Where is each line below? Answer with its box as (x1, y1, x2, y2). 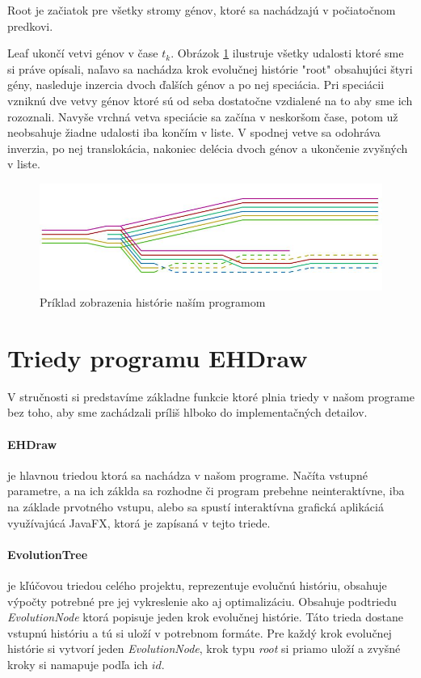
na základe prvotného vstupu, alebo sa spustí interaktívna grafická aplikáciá (7, 498, 384, 515)
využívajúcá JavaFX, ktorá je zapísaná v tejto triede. (7, 514, 271, 531)
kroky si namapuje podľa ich (7, 655, 148, 672)
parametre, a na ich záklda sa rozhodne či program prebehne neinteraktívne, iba (7, 482, 405, 499)
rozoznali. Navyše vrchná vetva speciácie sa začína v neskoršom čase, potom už (7, 108, 398, 125)
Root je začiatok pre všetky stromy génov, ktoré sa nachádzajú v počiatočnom (7, 2, 396, 18)
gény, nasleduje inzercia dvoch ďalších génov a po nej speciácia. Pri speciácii (7, 76, 385, 93)
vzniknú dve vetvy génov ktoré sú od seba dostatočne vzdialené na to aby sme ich (7, 91, 413, 108)
